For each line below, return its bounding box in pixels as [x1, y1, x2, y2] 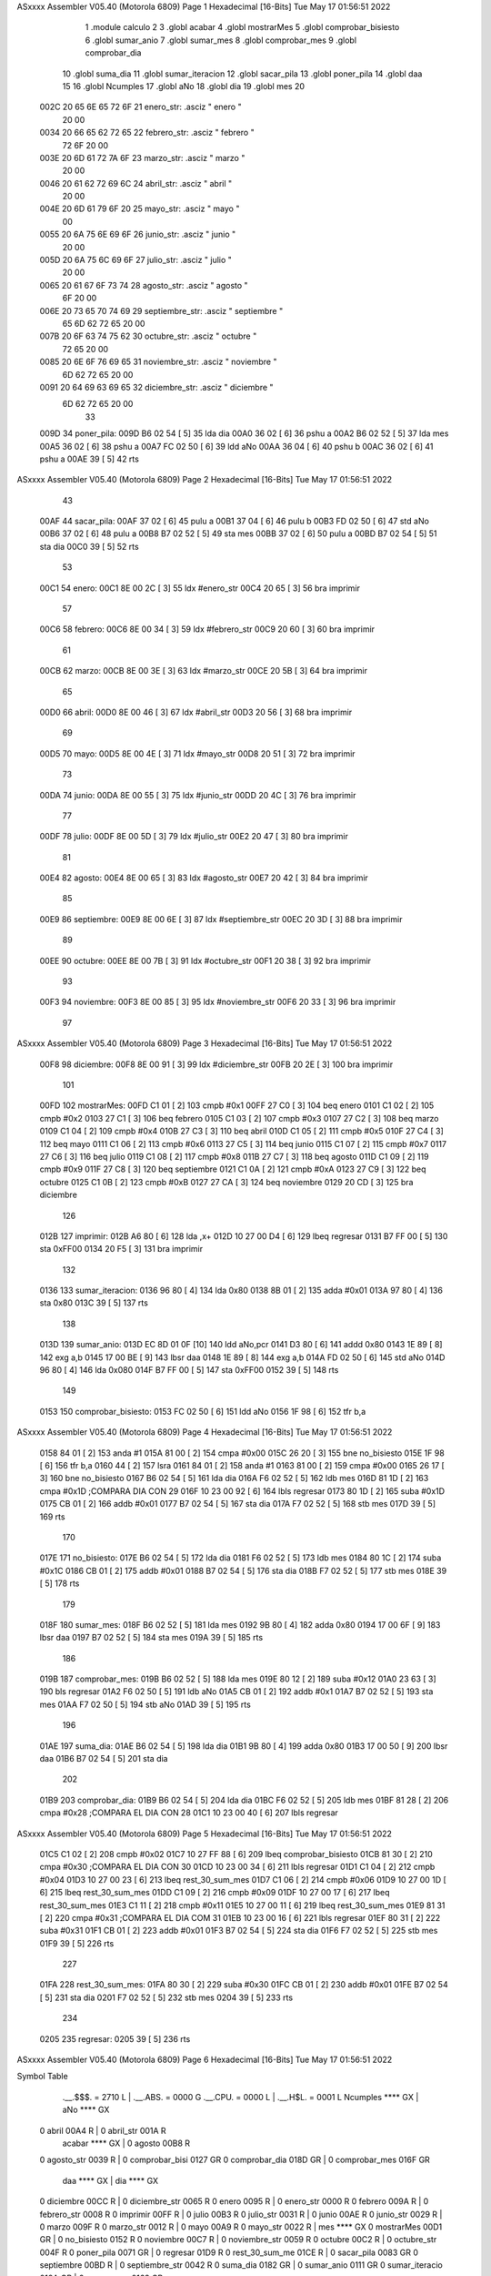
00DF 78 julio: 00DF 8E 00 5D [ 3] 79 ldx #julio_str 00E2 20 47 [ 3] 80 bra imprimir [39, 831, 349, 842]
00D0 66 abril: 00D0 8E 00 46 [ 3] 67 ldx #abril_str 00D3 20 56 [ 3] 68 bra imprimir [39, 706, 353, 717]
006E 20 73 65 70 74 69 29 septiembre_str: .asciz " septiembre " [39, 305, 284, 316]
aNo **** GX [62, 2104, 110, 2116]
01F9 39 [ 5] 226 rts [39, 1937, 115, 1948]
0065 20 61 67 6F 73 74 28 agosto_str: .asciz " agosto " [39, 279, 249, 290]
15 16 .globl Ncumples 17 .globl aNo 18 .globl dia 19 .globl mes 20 [62, 80, 305, 91]
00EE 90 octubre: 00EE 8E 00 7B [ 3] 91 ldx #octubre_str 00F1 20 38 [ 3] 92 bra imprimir [39, 955, 372, 966]
